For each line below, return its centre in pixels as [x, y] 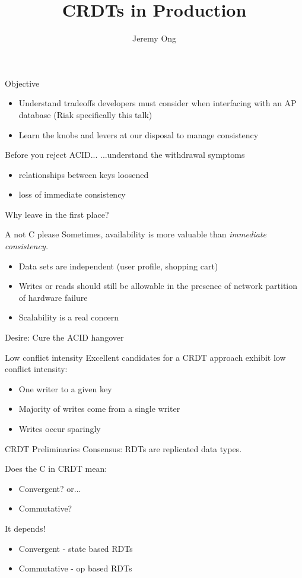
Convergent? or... [50, 488]
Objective [22, 83]
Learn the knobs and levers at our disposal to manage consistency [139, 134]
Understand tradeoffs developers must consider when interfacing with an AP [158, 103]
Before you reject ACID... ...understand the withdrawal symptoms [125, 155]
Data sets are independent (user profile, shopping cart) [118, 266]
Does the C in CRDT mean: [56, 469]
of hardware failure [53, 297]
